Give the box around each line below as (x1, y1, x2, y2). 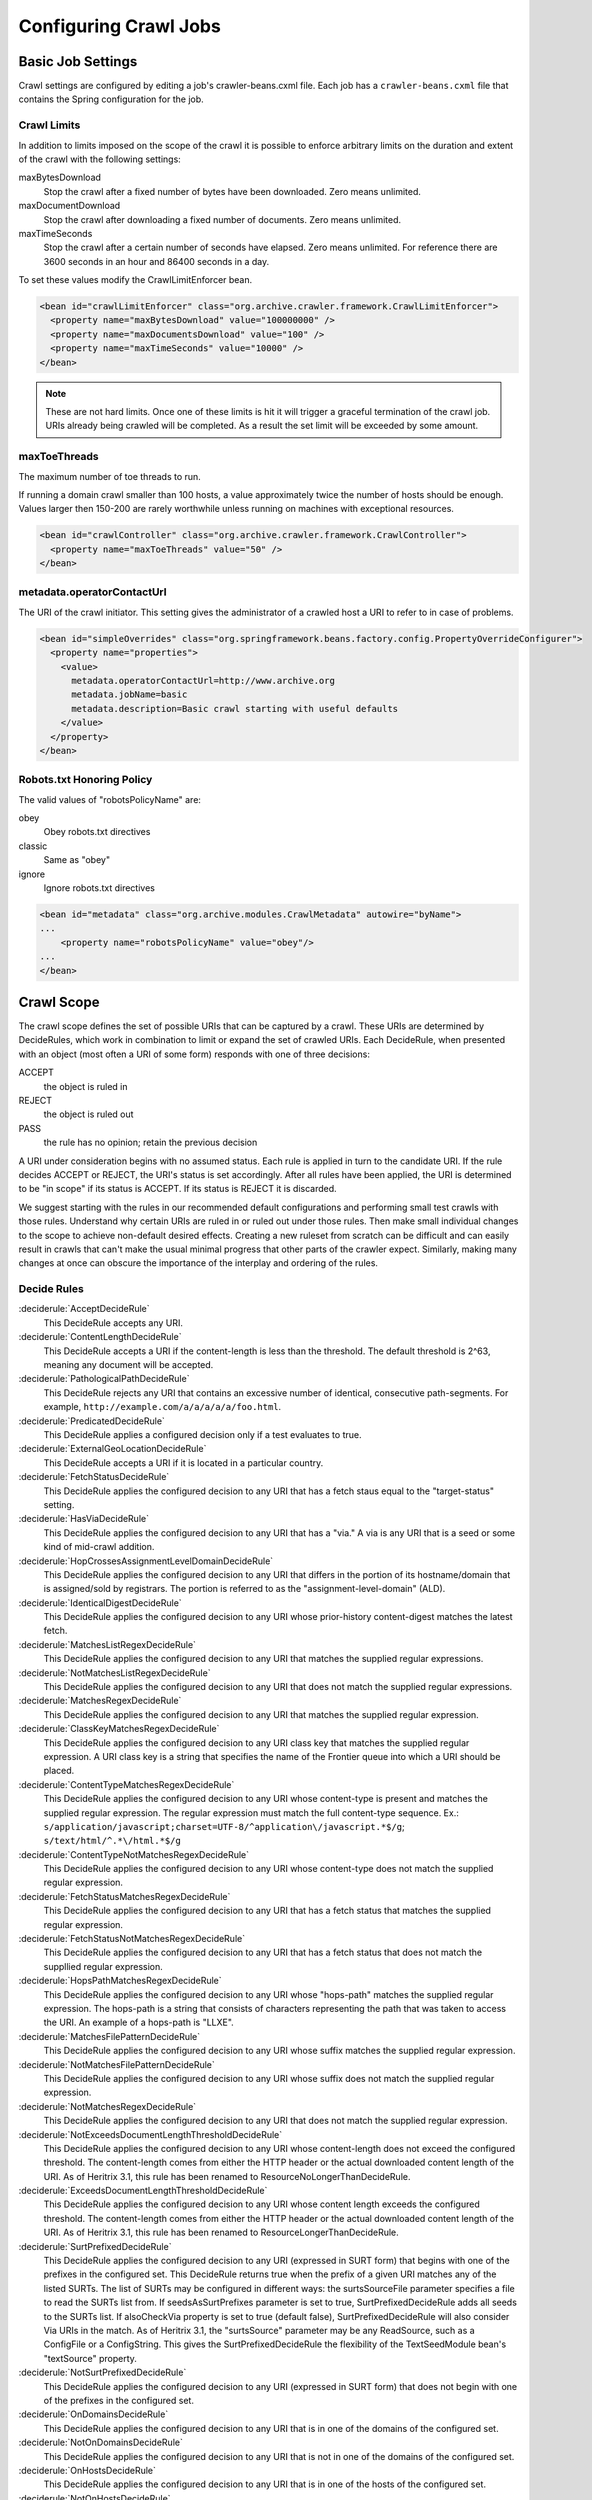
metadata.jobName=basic (71, 689, 188, 700)
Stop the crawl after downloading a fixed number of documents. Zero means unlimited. (43, 213, 402, 225)
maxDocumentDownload (18, 200, 121, 212)
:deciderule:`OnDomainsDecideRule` (18, 2408, 169, 2420)
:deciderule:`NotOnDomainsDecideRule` (18, 2436, 184, 2449)
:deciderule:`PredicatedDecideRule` (18, 1415, 165, 1427)
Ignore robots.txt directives (43, 882, 155, 894)
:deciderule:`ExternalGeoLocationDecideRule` (18, 1443, 207, 1455)
